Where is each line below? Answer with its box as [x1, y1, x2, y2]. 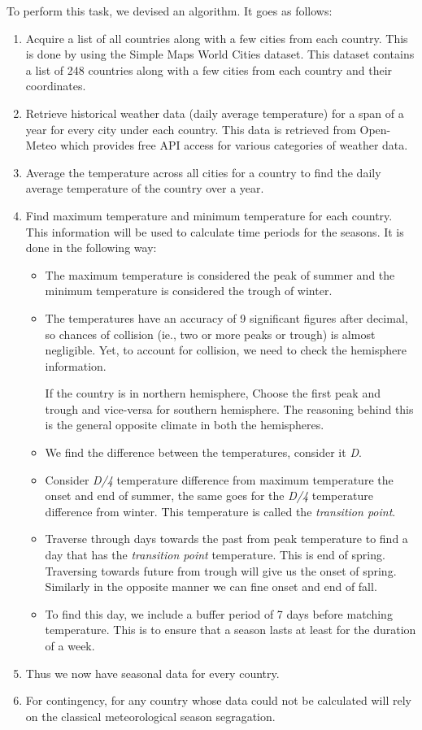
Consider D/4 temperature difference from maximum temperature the [45, 471, 394, 488]
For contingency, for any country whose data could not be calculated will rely [25, 692, 411, 709]
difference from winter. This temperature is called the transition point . [45, 502, 396, 519]
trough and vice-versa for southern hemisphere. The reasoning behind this [45, 400, 414, 417]
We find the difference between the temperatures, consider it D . [45, 444, 362, 461]
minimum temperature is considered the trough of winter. [45, 282, 333, 299]
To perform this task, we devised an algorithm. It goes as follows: [7, 2, 333, 19]
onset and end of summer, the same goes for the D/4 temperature [45, 487, 373, 504]
